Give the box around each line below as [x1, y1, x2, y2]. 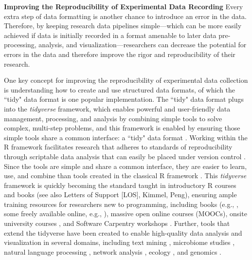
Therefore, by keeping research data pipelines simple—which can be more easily [4, 20, 242, 31]
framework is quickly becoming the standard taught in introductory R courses [4, 180, 236, 190]
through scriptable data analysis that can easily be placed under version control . [4, 151, 246, 161]
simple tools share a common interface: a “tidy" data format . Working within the [4, 132, 248, 142]
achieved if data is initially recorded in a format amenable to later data [4, 30, 216, 40]
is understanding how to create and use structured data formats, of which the [4, 84, 235, 94]
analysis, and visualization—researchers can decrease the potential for [38, 39, 247, 50]
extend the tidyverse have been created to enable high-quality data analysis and [4, 227, 242, 238]
